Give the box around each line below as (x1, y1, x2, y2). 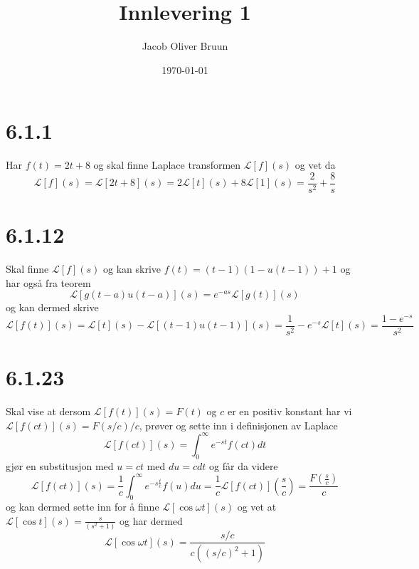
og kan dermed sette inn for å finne (6, 499, 159, 514)
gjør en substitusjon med (6, 458, 114, 473)
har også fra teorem (6, 275, 91, 290)
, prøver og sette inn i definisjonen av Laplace (139, 417, 338, 432)
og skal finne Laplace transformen (93, 157, 241, 172)
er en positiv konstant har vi (227, 404, 352, 419)
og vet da (295, 157, 336, 172)
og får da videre (209, 458, 278, 473)
